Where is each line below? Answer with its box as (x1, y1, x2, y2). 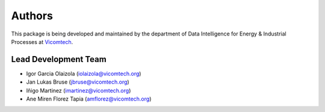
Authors (11, 9, 54, 22)
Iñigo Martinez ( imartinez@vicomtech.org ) (26, 87, 131, 94)
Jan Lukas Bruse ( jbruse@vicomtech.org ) (26, 78, 129, 86)
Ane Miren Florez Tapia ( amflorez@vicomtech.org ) (26, 95, 152, 102)
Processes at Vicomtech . (11, 38, 73, 45)
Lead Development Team (11, 54, 107, 64)
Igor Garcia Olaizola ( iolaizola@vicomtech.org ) (26, 70, 141, 77)
